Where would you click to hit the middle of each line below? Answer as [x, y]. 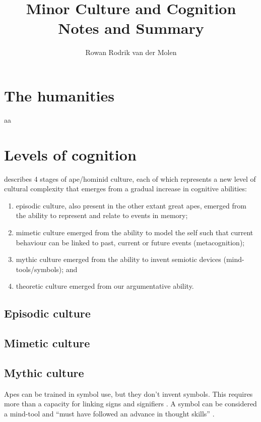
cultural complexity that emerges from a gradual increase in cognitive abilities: [125, 189]
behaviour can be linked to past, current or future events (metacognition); [130, 242]
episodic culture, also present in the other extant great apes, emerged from [131, 205]
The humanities [59, 95]
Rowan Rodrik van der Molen [131, 52]
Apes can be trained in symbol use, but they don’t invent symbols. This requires [128, 393]
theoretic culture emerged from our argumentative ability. [105, 286]
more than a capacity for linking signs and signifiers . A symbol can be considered [130, 404]
